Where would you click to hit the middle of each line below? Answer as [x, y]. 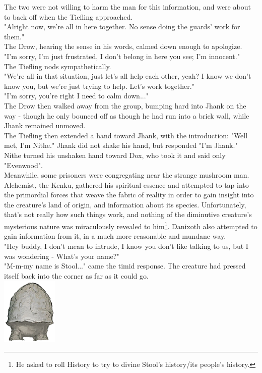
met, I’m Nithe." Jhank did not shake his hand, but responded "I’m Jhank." [121, 145]
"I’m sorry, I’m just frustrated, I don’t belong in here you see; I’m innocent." [122, 56]
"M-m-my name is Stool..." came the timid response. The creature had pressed [125, 266]
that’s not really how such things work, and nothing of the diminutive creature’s [128, 214]
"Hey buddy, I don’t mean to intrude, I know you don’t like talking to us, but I [126, 246]
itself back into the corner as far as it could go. [76, 275]
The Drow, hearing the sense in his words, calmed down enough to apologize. [123, 46]
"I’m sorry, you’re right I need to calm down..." [76, 96]
